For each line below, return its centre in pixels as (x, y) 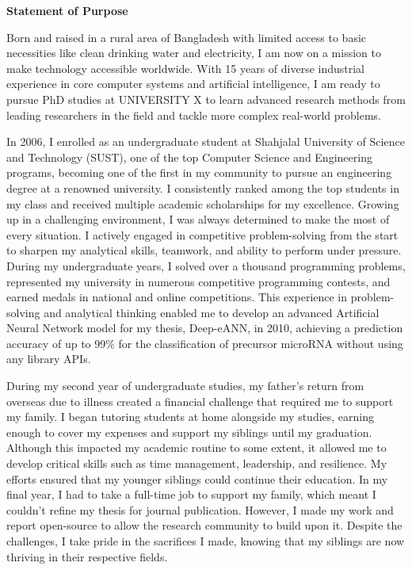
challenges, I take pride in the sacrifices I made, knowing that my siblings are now (206, 541)
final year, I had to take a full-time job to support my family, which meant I (191, 494)
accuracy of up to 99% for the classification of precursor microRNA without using (205, 343)
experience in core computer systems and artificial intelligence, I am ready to (193, 84)
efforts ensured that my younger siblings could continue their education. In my (197, 478)
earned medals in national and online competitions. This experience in (177, 297)
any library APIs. (49, 359)
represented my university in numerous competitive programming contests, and (198, 281)
